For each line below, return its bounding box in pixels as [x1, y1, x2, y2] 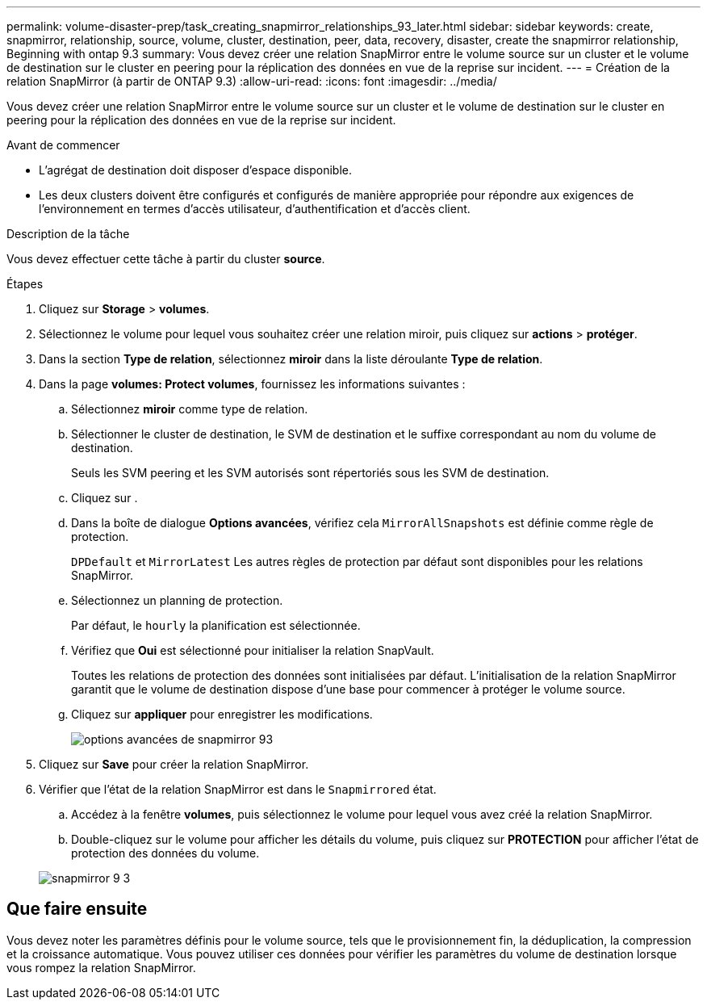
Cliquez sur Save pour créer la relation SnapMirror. [39, 757, 309, 771]
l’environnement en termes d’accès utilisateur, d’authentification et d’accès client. [39, 202, 471, 216]
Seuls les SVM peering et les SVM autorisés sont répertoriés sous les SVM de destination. [71, 466, 550, 480]
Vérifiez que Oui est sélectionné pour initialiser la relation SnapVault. [71, 643, 434, 657]
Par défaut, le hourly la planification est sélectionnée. [71, 618, 361, 632]
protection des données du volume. [71, 846, 260, 860]
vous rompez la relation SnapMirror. [6, 960, 196, 975]
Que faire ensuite [6, 899, 148, 920]
